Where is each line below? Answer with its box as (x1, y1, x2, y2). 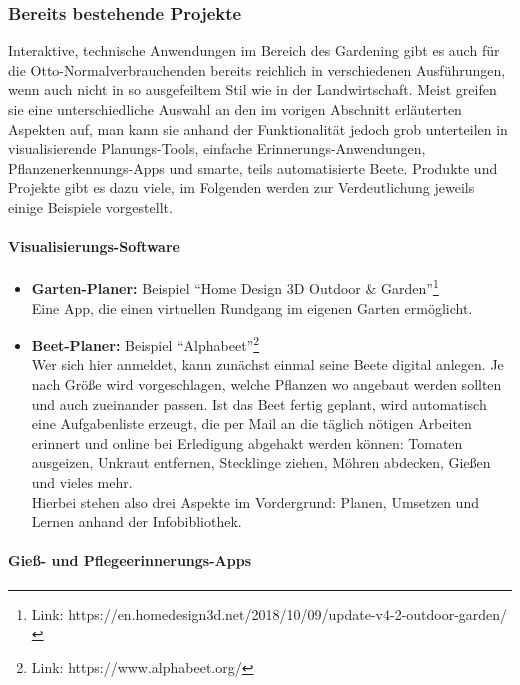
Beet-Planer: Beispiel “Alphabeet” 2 (31, 332, 260, 355)
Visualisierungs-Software (8, 236, 180, 257)
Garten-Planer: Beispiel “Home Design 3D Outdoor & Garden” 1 (31, 275, 439, 299)
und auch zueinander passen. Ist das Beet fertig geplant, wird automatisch (31, 393, 487, 414)
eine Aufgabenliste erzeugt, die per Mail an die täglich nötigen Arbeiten (31, 413, 472, 434)
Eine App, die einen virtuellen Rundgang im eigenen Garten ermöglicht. (31, 297, 473, 318)
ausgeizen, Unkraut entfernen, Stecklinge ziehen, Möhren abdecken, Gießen (31, 452, 491, 473)
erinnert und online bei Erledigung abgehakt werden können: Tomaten (31, 432, 463, 453)
